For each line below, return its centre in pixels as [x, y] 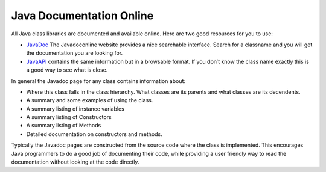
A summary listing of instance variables [75, 109]
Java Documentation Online [82, 16]
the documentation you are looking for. [75, 53]
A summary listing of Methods [64, 126]
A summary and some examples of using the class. [90, 100]
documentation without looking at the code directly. [75, 162]
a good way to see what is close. [67, 70]
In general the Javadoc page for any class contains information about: [98, 81]
